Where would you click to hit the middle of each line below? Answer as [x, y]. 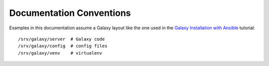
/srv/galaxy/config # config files [63, 46]
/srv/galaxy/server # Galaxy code [62, 39]
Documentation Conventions [70, 13]
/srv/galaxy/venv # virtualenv [60, 53]
